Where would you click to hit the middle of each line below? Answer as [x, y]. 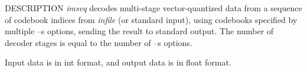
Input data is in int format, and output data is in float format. [118, 62]
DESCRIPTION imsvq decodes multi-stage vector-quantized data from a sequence [153, 8]
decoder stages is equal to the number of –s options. [99, 42]
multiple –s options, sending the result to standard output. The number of [139, 31]
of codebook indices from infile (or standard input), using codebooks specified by [151, 19]
